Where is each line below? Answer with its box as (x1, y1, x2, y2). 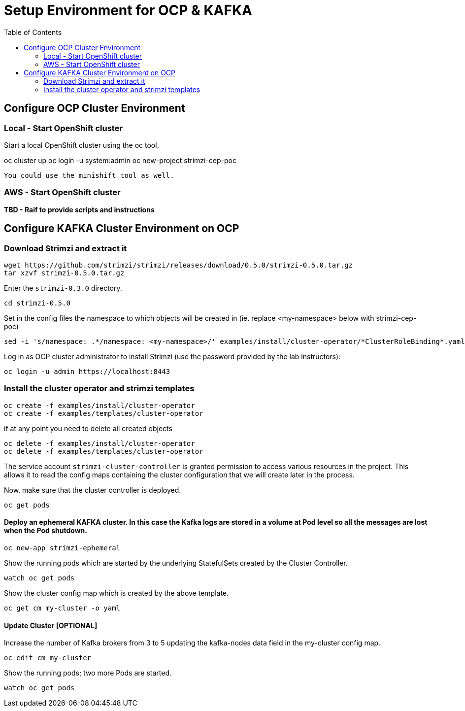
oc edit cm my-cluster (4, 654, 92, 662)
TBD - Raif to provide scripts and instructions (4, 205, 155, 214)
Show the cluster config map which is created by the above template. (4, 588, 229, 597)
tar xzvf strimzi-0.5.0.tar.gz (4, 269, 125, 277)
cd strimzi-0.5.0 (4, 299, 70, 307)
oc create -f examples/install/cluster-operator (4, 401, 195, 409)
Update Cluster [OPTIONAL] (4, 621, 98, 630)
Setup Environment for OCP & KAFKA (4, 2, 252, 19)
